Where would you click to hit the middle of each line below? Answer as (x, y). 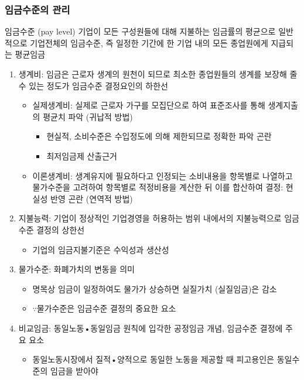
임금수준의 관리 (37, 9)
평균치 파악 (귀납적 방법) (88, 116)
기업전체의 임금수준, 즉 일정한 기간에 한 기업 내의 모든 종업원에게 (149, 42)
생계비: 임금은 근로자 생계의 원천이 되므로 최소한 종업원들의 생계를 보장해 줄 (158, 74)
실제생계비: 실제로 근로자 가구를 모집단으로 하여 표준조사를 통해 (149, 105)
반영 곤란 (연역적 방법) (92, 198)
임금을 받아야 (74, 370)
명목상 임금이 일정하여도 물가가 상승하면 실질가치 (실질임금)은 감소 (155, 288)
